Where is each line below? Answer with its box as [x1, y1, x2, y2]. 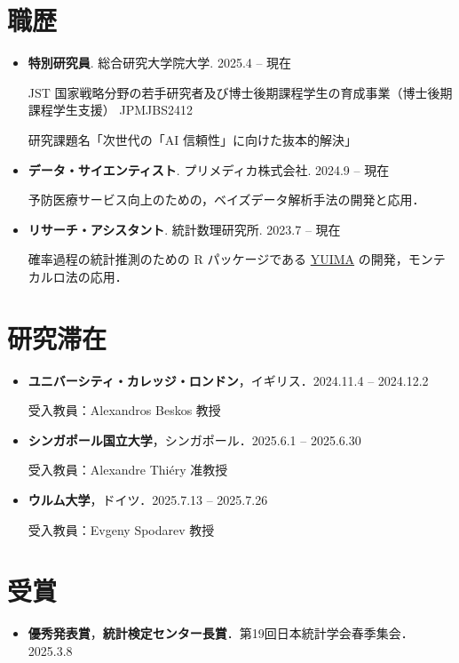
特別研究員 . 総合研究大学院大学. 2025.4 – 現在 [28, 53, 292, 72]
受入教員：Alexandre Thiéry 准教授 [28, 460, 228, 479]
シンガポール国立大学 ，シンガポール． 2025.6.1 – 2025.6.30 [28, 430, 361, 449]
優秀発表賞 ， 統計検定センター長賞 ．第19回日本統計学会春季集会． [28, 624, 414, 643]
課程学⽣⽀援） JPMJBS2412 [28, 100, 193, 119]
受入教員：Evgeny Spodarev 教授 [28, 520, 215, 539]
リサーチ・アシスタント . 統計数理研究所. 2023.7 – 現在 [28, 220, 341, 238]
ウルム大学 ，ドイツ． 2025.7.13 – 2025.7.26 [28, 490, 268, 508]
